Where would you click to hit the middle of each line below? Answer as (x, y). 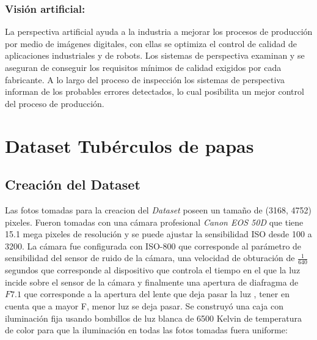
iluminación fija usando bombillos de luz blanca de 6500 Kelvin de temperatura (153, 318)
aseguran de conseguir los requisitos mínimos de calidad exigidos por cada (143, 67)
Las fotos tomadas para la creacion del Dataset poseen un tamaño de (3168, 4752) (158, 209)
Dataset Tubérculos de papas (129, 145)
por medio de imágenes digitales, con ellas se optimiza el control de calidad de (151, 43)
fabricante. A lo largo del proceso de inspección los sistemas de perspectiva (145, 79)
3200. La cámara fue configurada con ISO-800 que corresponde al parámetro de (153, 246)
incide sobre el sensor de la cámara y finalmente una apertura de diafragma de (152, 282)
